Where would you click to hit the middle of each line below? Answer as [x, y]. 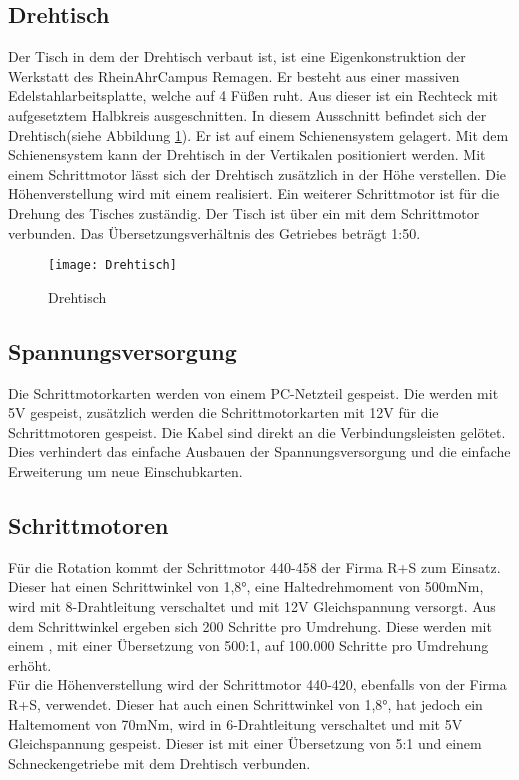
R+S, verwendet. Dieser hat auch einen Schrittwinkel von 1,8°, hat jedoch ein [245, 703]
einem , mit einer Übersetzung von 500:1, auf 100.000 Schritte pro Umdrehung [248, 645]
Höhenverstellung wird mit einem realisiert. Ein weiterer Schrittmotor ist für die [254, 193]
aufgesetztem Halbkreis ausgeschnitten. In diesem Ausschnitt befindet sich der [247, 114]
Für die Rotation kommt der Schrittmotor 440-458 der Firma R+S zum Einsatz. [254, 566]
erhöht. [30, 664]
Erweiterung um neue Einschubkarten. [125, 470]
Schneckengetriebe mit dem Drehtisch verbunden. [159, 762]
